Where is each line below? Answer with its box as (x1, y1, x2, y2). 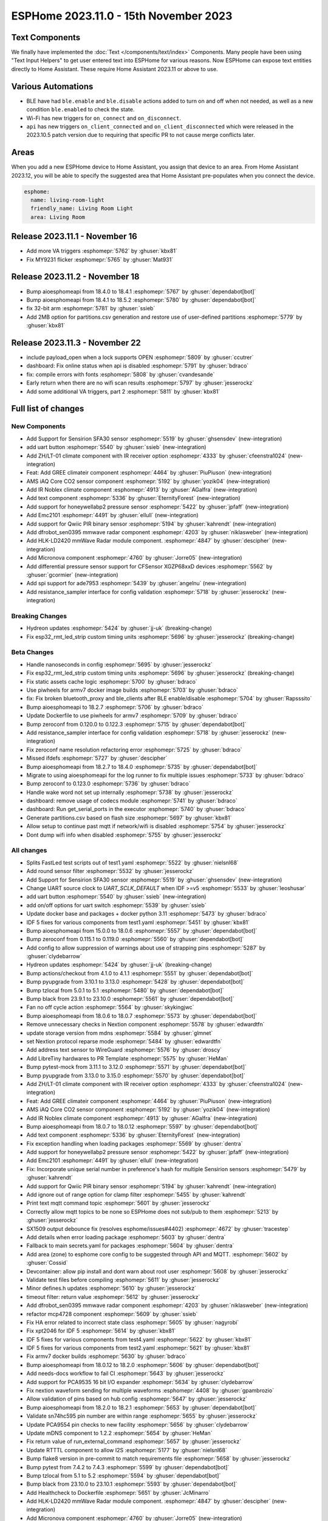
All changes (11, 846, 47, 855)
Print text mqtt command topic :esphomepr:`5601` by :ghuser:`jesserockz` (26, 1199, 211, 1207)
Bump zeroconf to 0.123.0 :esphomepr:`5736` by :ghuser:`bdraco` (26, 780, 191, 787)
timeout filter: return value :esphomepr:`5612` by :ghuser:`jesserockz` (26, 1293, 200, 1300)
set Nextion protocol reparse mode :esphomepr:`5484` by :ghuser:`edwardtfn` (26, 1038, 223, 1045)
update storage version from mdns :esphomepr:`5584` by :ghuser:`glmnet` (26, 1029, 213, 1037)
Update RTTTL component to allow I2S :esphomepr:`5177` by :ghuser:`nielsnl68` (26, 1446, 227, 1453)
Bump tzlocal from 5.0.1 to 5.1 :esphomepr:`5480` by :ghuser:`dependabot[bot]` (26, 986, 224, 994)
